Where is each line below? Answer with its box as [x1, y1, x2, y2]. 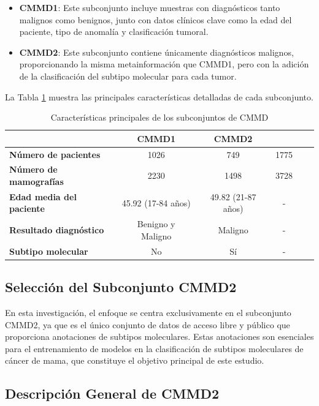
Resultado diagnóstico [9, 224, 104, 236]
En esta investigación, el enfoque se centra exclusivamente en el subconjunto [5, 306, 291, 319]
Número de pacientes [9, 148, 101, 160]
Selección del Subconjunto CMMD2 [5, 277, 237, 296]
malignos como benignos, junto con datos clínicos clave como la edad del [19, 13, 292, 26]
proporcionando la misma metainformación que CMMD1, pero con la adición [19, 58, 309, 70]
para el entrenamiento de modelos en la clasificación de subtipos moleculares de [5, 342, 304, 355]
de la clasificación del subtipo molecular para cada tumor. [19, 69, 237, 82]
